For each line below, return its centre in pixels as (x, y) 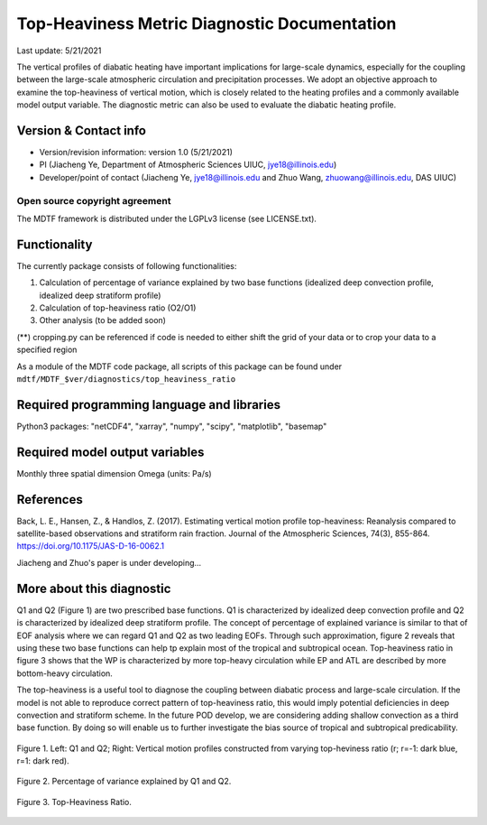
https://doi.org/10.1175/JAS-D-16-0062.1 (91, 546)
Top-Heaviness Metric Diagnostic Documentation (207, 23)
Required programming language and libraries (149, 405)
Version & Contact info (81, 130)
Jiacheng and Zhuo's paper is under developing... (109, 562)
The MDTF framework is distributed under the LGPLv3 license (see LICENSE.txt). (167, 218)
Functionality (55, 244)
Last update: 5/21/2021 (59, 51)
